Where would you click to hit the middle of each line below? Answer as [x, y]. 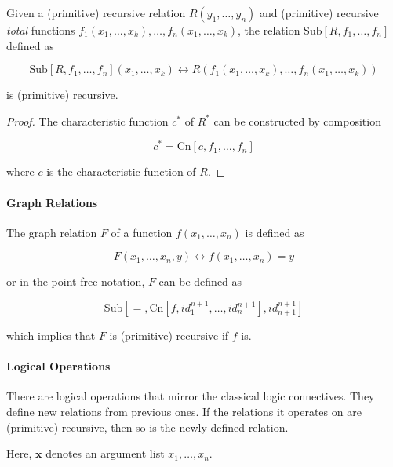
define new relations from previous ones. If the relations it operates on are [184, 412]
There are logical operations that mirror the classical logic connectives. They [191, 396]
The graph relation [52, 232]
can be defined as [200, 281]
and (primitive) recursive [319, 13]
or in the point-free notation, [76, 281]
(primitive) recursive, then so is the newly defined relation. [147, 427]
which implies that [51, 336]
